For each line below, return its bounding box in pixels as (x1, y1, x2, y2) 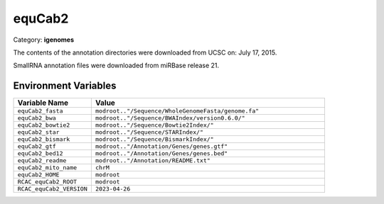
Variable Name (17, 98, 69, 108)
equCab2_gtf (17, 142, 56, 150)
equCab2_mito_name (17, 164, 78, 171)
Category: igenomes (13, 35, 75, 44)
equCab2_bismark (17, 135, 70, 143)
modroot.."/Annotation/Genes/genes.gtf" (95, 142, 228, 150)
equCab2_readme (17, 157, 67, 164)
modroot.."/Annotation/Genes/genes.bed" (95, 149, 228, 157)
